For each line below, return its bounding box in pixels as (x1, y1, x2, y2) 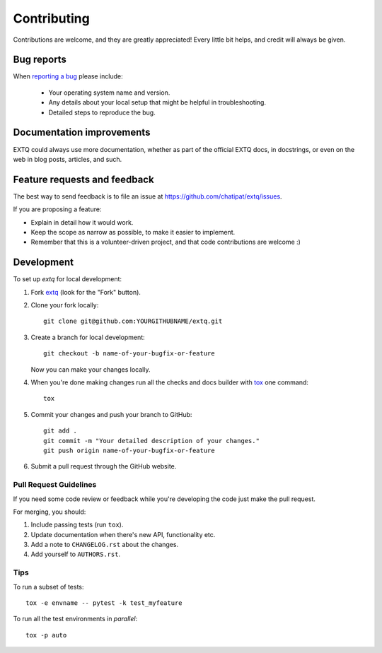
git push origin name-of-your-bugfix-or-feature (43, 446, 215, 454)
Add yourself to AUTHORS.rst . (30, 550, 120, 558)
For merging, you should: (13, 507, 86, 516)
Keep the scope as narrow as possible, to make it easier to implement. (30, 228, 236, 236)
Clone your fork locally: (30, 301, 99, 310)
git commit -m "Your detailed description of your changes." (43, 437, 260, 445)
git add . (43, 427, 77, 435)
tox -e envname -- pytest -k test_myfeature (25, 599, 183, 607)
